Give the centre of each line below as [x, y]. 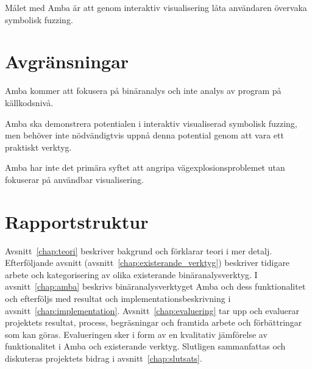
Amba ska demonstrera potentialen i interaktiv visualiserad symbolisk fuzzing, [151, 123]
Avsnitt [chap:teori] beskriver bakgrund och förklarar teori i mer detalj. [139, 250]
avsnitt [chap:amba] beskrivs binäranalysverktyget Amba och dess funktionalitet [155, 286]
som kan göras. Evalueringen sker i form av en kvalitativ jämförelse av [136, 334]
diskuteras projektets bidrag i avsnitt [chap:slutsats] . [104, 358]
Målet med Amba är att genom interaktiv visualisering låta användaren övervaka [156, 7]
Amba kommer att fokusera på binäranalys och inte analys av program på [143, 91]
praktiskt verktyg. [38, 147]
